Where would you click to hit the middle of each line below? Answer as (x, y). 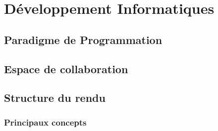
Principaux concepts (45, 122)
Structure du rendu (55, 98)
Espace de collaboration (66, 68)
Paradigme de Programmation (83, 39)
